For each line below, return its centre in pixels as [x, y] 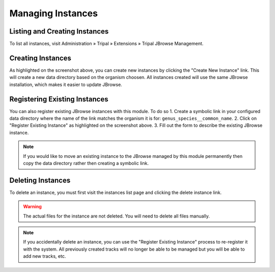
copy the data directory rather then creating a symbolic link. [86, 163]
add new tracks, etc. [45, 256]
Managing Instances [53, 13]
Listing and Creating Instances [59, 31]
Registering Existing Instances [59, 99]
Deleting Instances [40, 180]
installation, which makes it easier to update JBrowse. [66, 85]
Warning [32, 207]
